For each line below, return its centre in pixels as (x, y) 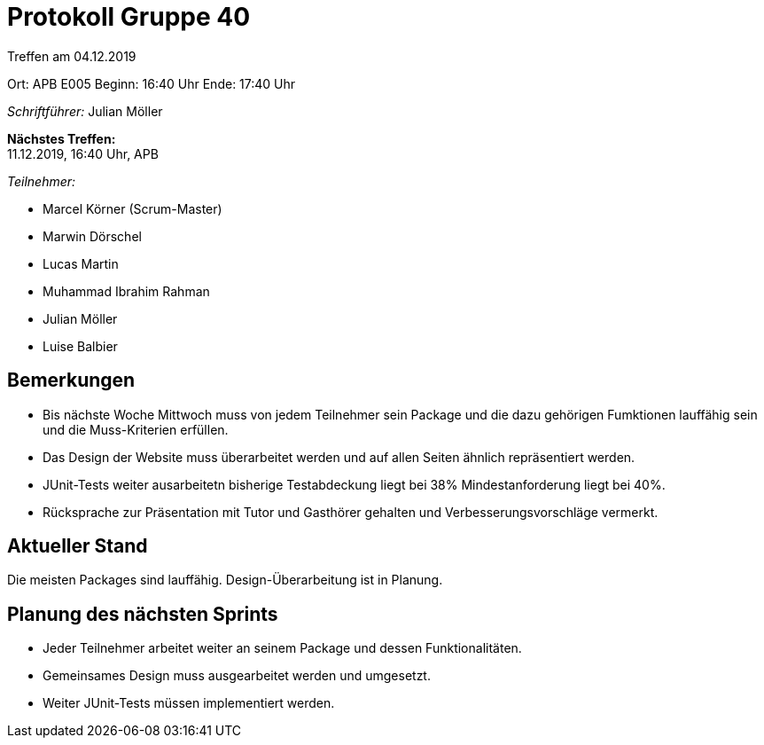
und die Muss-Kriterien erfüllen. (136, 429)
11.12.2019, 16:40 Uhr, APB (83, 153)
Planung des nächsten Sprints (143, 614)
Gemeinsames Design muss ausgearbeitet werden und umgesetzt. (237, 676)
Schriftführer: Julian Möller (85, 111)
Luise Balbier (80, 346)
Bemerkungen (71, 380)
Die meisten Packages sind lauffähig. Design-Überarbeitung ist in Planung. (225, 580)
